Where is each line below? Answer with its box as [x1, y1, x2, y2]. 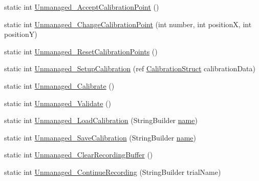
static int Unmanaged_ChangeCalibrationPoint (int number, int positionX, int [4, 18, 252, 29]
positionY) [4, 29, 37, 39]
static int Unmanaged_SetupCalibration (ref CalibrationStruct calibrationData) [4, 63, 255, 74]
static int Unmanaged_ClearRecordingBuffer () [4, 149, 153, 160]
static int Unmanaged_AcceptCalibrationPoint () [4, 2, 159, 12]
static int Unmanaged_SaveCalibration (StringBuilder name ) [4, 132, 196, 143]
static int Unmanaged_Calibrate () [4, 80, 115, 91]
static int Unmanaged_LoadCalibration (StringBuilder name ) [4, 115, 198, 126]
